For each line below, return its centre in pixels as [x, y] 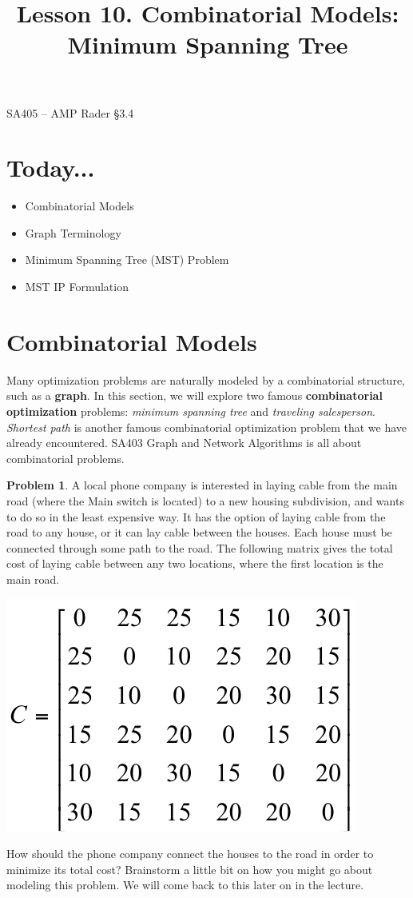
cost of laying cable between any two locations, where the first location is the [195, 563]
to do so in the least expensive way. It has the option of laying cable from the [196, 516]
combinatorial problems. [66, 458]
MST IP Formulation [77, 287]
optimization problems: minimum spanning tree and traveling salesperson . [191, 411]
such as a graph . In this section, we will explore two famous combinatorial [195, 395]
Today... [51, 168]
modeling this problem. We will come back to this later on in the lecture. [185, 885]
